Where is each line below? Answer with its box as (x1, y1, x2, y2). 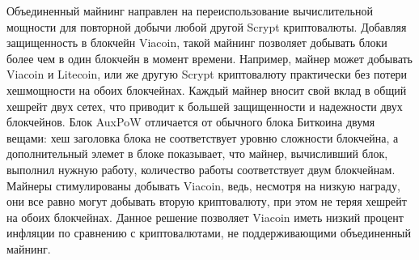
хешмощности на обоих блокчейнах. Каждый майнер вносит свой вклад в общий (6, 81, 407, 98)
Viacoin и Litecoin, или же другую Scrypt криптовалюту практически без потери (6, 66, 408, 83)
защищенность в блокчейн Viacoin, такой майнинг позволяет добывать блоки (6, 34, 387, 51)
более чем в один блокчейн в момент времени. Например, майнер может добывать (6, 49, 413, 66)
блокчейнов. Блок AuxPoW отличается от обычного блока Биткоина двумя (6, 113, 375, 130)
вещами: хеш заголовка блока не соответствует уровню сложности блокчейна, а (6, 129, 399, 146)
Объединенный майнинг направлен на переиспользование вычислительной (6, 2, 373, 19)
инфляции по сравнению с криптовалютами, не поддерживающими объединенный (6, 224, 412, 241)
